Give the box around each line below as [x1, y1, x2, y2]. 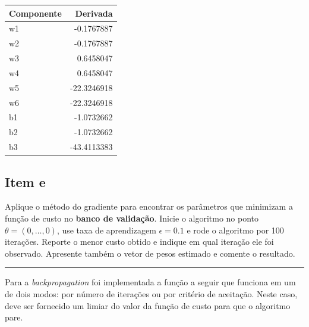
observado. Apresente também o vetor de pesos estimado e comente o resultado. [5, 247, 295, 259]
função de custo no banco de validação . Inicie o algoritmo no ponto [5, 211, 259, 224]
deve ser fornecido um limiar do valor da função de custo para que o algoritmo [5, 299, 291, 312]
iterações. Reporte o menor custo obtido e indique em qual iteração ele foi [5, 235, 274, 248]
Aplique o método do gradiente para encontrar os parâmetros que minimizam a [5, 200, 293, 213]
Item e [5, 172, 46, 191]
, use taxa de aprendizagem [56, 223, 156, 236]
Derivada [75, 7, 113, 19]
